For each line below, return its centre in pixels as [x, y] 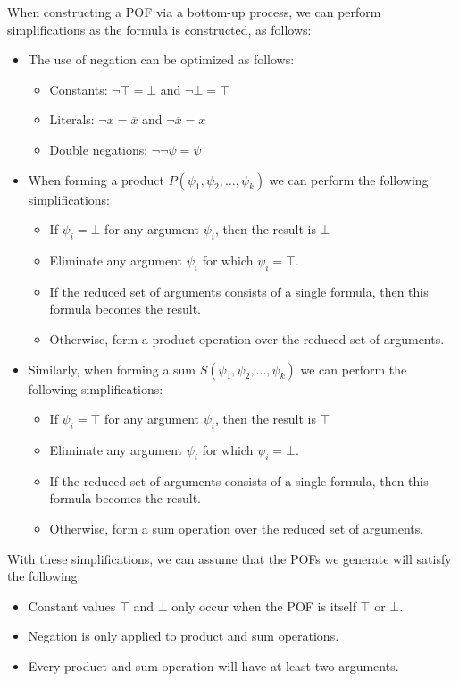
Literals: [72, 119]
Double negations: [99, 149]
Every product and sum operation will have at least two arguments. [213, 665]
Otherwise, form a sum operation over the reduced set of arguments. [237, 528]
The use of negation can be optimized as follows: [161, 59]
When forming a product [96, 179]
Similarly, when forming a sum [112, 369]
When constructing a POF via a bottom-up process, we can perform [194, 12]
